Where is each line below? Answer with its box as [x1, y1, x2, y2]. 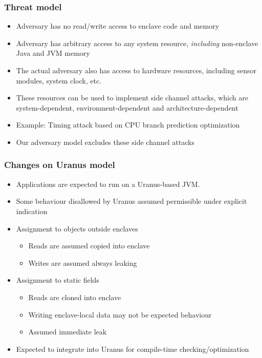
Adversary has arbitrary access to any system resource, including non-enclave [16, 37, 258, 48]
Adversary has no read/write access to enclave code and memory [16, 20, 220, 31]
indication [16, 205, 48, 216]
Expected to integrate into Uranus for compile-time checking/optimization [16, 343, 249, 354]
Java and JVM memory [16, 48, 90, 58]
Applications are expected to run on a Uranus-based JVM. [16, 178, 200, 189]
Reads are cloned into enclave [28, 291, 121, 302]
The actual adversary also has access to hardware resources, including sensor [16, 65, 256, 75]
